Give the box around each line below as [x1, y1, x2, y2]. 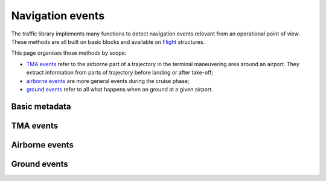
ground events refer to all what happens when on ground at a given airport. [26, 85, 214, 93]
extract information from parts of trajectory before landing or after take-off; [26, 69, 214, 76]
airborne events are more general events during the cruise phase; [26, 77, 190, 84]
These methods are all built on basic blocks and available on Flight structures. [11, 38, 205, 45]
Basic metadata [11, 101, 71, 111]
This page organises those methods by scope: [11, 49, 127, 57]
